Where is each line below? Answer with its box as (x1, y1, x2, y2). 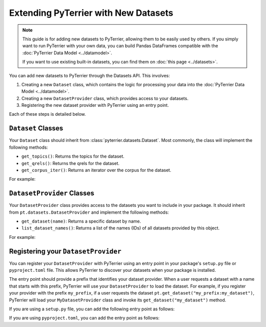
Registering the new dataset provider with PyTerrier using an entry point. (21, 102, 169, 108)
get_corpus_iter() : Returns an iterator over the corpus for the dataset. (21, 167, 171, 173)
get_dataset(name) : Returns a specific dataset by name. (21, 218, 141, 224)
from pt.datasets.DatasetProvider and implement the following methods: (9, 209, 169, 215)
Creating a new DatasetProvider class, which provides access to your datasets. (21, 95, 189, 101)
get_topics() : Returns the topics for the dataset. (21, 153, 125, 160)
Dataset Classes (9, 124, 64, 132)
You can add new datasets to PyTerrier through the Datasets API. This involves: (9, 72, 170, 78)
